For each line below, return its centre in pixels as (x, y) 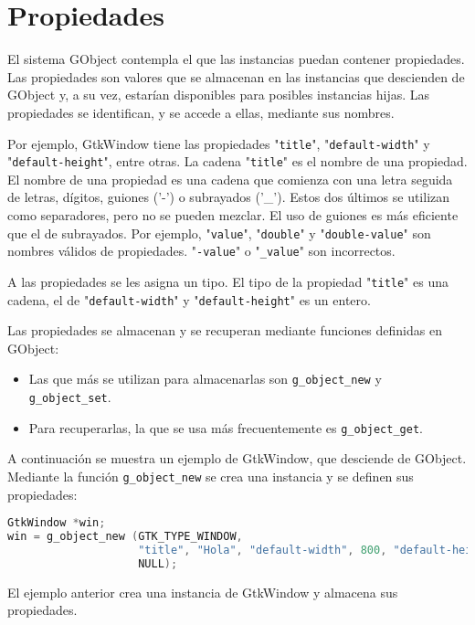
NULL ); (158, 563)
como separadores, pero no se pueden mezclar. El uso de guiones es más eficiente (233, 215)
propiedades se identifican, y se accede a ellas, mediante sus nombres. (201, 112)
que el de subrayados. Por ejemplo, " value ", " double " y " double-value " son (219, 233)
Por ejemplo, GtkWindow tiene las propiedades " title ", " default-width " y (219, 143)
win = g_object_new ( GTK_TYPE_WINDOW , (125, 537)
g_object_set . (70, 397)
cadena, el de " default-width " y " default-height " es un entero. (189, 299)
